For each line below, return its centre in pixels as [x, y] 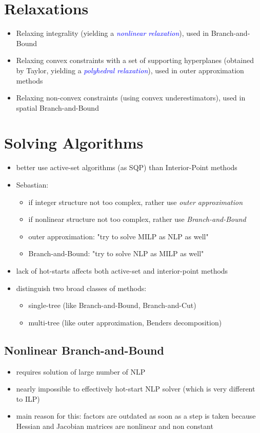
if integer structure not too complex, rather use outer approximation [136, 202]
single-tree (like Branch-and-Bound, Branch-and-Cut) [112, 305]
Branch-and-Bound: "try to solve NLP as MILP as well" [116, 253]
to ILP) [28, 398]
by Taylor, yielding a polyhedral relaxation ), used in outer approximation [130, 70]
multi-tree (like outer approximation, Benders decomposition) [125, 322]
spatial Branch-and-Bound [57, 107]
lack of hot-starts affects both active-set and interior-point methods [122, 270]
